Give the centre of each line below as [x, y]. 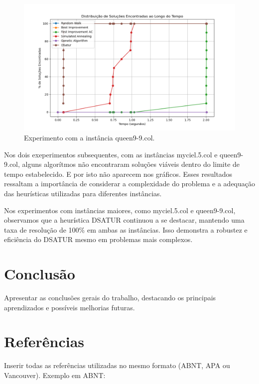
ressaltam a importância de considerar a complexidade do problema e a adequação [130, 184]
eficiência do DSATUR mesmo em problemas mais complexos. [98, 239]
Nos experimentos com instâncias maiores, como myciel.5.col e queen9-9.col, [120, 210]
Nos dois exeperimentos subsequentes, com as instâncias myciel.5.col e [111, 154]
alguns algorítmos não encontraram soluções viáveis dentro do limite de [131, 164]
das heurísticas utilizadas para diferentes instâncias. [83, 193]
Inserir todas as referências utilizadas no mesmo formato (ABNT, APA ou [117, 365]
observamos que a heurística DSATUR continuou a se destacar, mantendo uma [124, 220]
